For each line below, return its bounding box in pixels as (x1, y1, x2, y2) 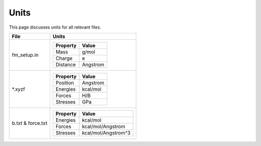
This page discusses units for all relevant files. (9, 24, 101, 30)
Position (56, 79, 74, 86)
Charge (56, 55, 72, 62)
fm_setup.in (12, 51, 39, 58)
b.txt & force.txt (12, 120, 48, 127)
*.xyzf (12, 85, 25, 92)
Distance (56, 61, 76, 68)
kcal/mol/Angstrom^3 (82, 129, 130, 136)
